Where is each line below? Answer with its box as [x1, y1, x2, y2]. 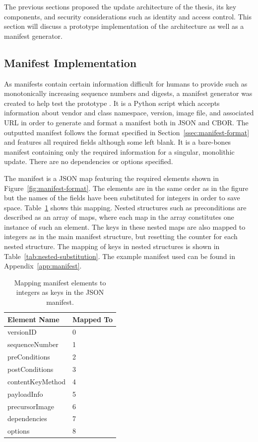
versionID [7, 327, 37, 337]
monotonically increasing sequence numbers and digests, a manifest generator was [4, 88, 253, 98]
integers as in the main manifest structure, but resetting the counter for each [4, 231, 238, 242]
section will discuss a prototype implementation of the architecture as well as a [4, 21, 244, 31]
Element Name [7, 314, 60, 324]
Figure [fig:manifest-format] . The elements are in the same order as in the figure [4, 182, 249, 193]
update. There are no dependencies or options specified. [4, 156, 173, 167]
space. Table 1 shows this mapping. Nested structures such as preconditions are [4, 202, 247, 212]
